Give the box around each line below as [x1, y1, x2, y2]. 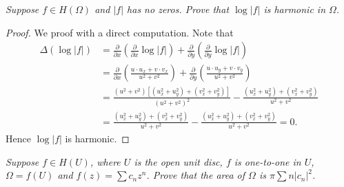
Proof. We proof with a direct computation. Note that [6, 25, 234, 39]
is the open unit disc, [134, 154, 223, 168]
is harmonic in [263, 2, 326, 16]
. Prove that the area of [146, 168, 245, 182]
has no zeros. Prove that [127, 2, 230, 16]
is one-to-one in [234, 154, 301, 168]
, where [90, 154, 121, 168]
